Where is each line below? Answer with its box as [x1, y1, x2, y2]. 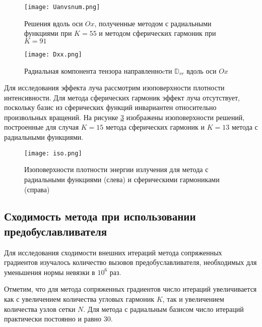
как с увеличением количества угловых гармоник [4, 294, 155, 304]
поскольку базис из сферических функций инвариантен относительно [4, 102, 217, 113]
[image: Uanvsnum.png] [24, 4, 100, 11]
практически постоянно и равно [4, 313, 101, 324]
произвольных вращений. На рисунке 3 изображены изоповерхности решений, [4, 112, 245, 122]
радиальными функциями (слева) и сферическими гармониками [24, 174, 220, 184]
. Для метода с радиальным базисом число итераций [83, 303, 244, 314]
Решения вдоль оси [24, 18, 83, 28]
